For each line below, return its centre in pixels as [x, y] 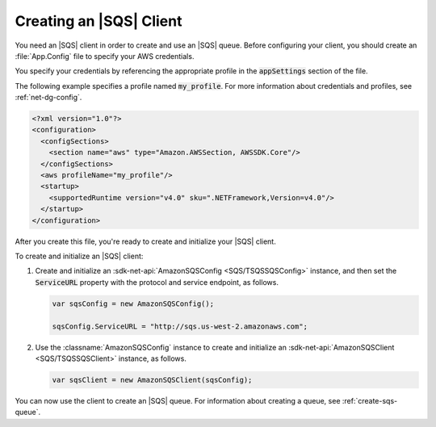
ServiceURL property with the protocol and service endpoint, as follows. [157, 282]
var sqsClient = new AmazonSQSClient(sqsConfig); [152, 380]
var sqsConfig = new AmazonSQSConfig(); [133, 304]
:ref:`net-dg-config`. [48, 98]
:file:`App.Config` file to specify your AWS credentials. [105, 56]
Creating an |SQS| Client [99, 21]
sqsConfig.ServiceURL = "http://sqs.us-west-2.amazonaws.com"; [180, 326]
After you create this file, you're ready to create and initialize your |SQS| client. [145, 241]
